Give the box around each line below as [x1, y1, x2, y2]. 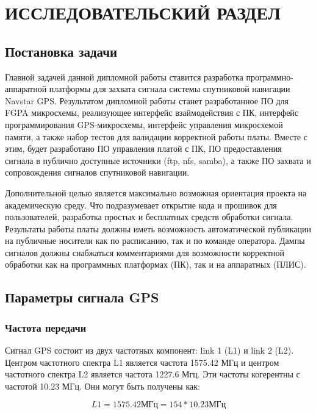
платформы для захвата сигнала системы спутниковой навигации [49, 82, 290, 95]
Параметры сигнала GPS [5, 288, 159, 307]
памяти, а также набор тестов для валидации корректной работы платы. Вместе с [5, 130, 307, 143]
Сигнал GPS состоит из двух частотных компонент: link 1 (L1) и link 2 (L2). [5, 344, 294, 357]
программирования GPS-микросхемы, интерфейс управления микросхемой [5, 118, 283, 130]
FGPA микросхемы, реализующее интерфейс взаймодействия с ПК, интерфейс [5, 106, 299, 119]
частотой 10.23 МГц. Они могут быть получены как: [5, 379, 200, 392]
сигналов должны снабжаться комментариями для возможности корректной [5, 246, 285, 259]
